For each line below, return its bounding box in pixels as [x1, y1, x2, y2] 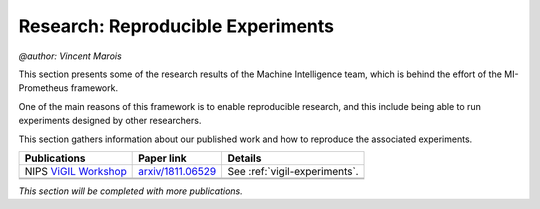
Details [227, 151, 262, 165]
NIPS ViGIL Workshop [24, 164, 127, 178]
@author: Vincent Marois [18, 50, 122, 62]
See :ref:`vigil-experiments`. [227, 164, 359, 178]
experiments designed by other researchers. [18, 115, 202, 127]
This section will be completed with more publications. [18, 185, 244, 197]
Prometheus [18, 82, 69, 94]
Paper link [138, 151, 187, 165]
